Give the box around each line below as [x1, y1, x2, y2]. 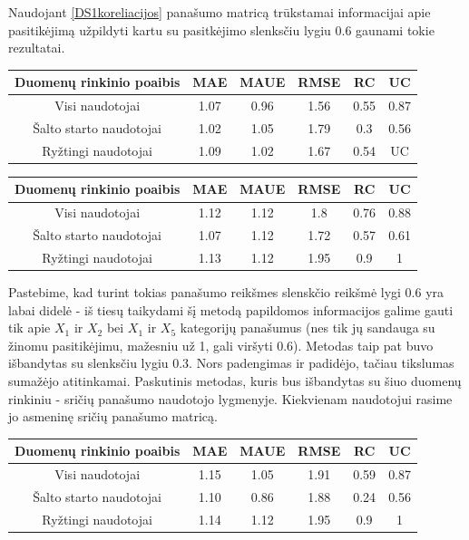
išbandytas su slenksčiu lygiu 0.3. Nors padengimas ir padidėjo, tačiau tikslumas [8, 353, 454, 372]
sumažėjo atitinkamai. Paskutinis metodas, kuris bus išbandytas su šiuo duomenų [8, 371, 462, 390]
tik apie [8, 318, 51, 337]
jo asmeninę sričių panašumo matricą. [8, 407, 218, 426]
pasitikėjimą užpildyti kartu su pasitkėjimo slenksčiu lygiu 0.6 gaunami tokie [8, 20, 435, 39]
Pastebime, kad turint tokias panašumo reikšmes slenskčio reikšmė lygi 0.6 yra [8, 283, 445, 302]
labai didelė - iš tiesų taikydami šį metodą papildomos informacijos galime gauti [8, 300, 454, 319]
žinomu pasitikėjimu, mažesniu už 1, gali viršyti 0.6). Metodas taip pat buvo [8, 335, 434, 354]
